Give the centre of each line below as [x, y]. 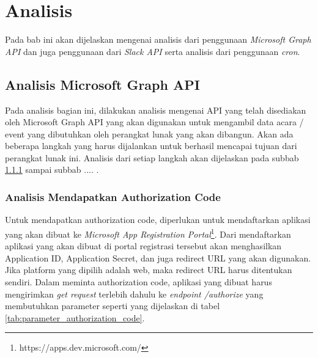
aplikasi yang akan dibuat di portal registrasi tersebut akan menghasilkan [143, 246]
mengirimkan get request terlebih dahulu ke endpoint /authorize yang [134, 294]
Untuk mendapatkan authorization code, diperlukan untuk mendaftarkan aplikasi [158, 220]
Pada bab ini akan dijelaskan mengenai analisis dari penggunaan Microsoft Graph [158, 39]
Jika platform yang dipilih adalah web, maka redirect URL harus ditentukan [149, 270]
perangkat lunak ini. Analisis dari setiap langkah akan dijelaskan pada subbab [152, 157]
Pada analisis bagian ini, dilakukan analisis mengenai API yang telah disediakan [156, 110]
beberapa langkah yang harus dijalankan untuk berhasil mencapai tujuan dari [151, 146]
